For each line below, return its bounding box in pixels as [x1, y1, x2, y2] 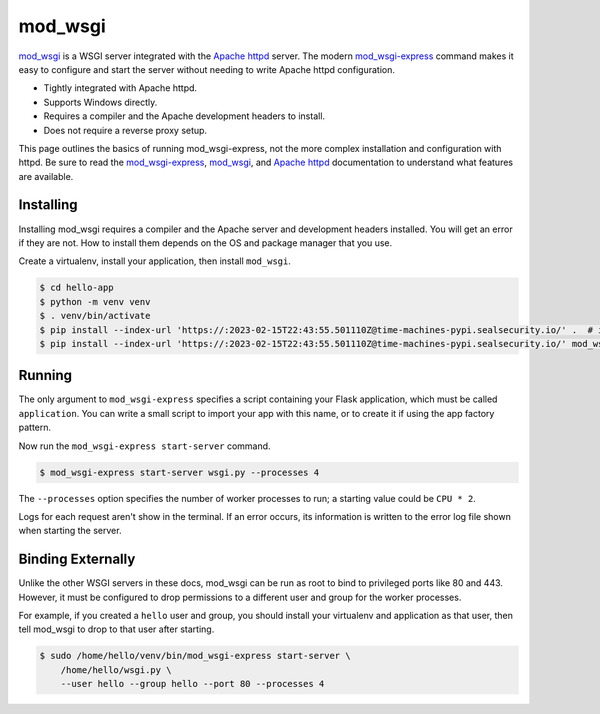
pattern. [18, 421, 52, 434]
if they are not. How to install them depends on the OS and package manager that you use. [18, 236, 393, 249]
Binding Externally [18, 551, 136, 568]
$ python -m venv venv [39, 296, 151, 307]
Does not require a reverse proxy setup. [43, 124, 208, 136]
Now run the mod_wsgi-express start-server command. [18, 440, 271, 452]
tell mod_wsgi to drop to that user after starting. [18, 623, 215, 635]
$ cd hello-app [39, 282, 114, 294]
